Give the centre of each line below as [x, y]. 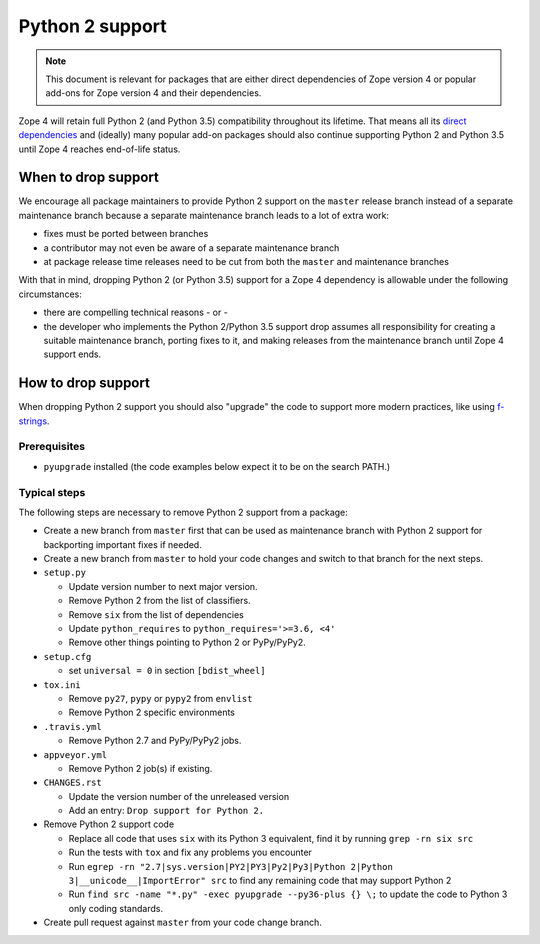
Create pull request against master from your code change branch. [182, 922]
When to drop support [88, 177]
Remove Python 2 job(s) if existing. [140, 768]
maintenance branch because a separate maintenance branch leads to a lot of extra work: [204, 215]
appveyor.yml [75, 754]
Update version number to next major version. [163, 586]
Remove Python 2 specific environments [151, 712]
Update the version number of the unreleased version [179, 796]
